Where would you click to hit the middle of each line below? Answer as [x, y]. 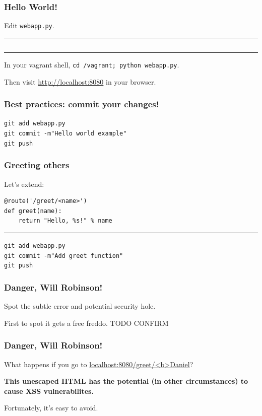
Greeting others [37, 165]
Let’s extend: [24, 184]
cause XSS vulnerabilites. [49, 391]
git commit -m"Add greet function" [64, 256]
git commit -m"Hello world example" [65, 133]
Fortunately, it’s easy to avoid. [51, 408]
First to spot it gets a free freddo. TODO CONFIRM [86, 323]
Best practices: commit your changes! [82, 104]
